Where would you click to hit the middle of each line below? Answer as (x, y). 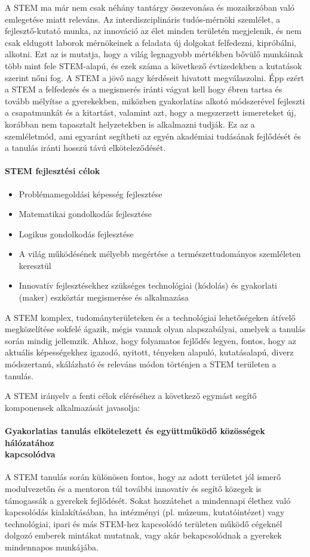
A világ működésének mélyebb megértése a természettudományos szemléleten (160, 254)
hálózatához (30, 442)
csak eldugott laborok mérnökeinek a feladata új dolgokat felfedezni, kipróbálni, (151, 42)
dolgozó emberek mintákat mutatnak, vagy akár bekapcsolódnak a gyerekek (143, 535)
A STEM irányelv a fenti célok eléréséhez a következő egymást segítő (131, 396)
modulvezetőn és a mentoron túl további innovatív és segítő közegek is (133, 488)
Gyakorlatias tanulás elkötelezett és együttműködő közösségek (135, 431)
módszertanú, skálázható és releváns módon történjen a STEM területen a (141, 364)
